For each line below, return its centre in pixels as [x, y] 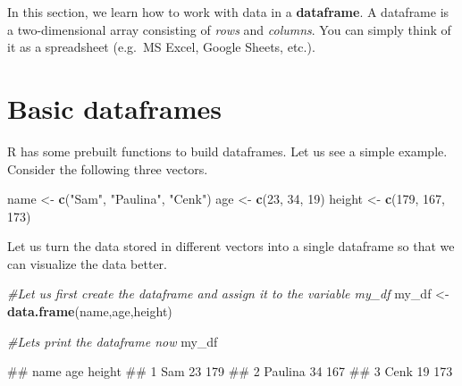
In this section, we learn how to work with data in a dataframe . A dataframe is [228, 12]
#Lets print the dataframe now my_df [113, 341]
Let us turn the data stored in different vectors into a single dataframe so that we [231, 246]
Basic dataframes [114, 108]
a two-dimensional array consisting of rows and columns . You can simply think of [229, 29]
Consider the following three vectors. [108, 168]
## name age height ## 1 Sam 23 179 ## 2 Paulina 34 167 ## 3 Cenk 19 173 [230, 371]
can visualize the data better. [88, 263]
